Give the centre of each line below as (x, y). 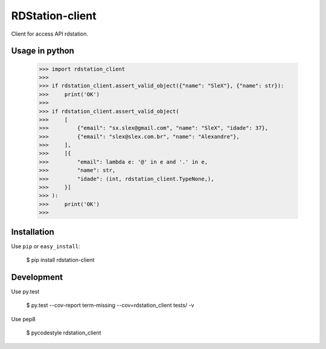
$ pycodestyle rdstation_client (64, 333)
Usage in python (43, 51)
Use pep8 (23, 319)
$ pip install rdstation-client (60, 260)
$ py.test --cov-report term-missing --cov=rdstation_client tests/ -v (110, 306)
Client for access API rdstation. (50, 34)
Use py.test (25, 291)
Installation (33, 232)
